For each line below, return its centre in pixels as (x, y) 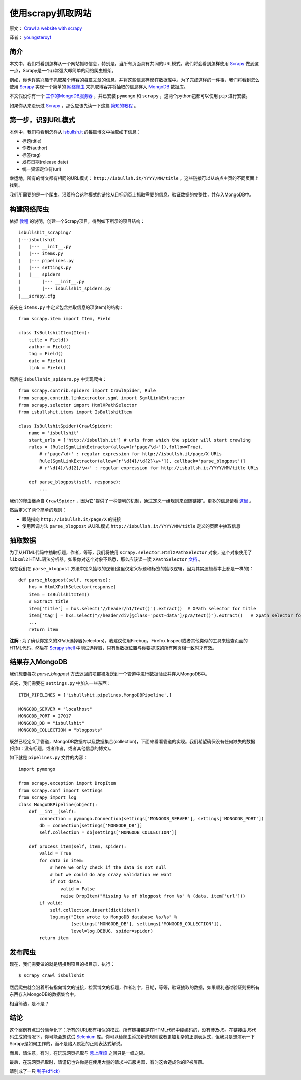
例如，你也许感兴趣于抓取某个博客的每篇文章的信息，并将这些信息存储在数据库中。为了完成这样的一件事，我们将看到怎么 (134, 80)
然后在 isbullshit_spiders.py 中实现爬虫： (58, 379)
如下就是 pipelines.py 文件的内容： (48, 758)
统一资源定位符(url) (42, 169)
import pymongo (37, 769)
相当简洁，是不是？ (29, 1003)
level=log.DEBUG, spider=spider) (112, 931)
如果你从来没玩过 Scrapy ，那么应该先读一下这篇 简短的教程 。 (74, 105)
